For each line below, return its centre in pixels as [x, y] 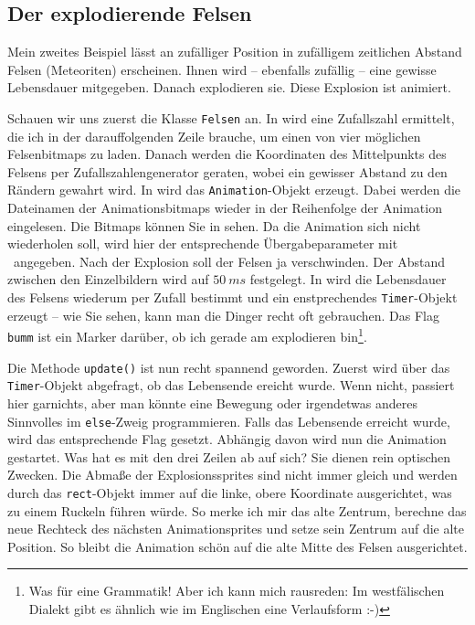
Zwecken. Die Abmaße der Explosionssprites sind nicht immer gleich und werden [232, 475]
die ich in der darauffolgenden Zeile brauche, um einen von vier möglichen [214, 136]
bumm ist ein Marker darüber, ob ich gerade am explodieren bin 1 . [187, 335]
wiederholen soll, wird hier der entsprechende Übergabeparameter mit [203, 244]
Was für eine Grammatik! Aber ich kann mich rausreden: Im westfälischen [237, 591]
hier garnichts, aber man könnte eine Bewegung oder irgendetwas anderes [213, 403]
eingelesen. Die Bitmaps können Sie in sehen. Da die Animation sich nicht [214, 225]
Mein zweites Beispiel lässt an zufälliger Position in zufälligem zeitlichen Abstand [235, 52]
